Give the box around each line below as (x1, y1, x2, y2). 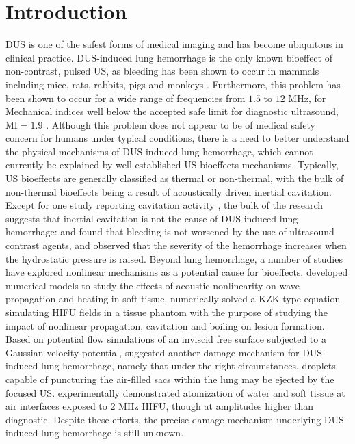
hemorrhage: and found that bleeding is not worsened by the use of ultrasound (5, 224, 334, 239)
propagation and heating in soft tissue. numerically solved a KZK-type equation (5, 291, 341, 306)
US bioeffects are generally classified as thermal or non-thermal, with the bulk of (5, 171, 344, 185)
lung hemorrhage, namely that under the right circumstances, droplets (41, 358, 336, 373)
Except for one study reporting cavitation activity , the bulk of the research (5, 198, 324, 212)
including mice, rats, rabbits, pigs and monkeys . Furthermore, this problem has (5, 77, 341, 91)
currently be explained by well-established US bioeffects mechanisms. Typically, (5, 157, 339, 172)
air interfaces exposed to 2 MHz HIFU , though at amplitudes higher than (5, 399, 314, 413)
